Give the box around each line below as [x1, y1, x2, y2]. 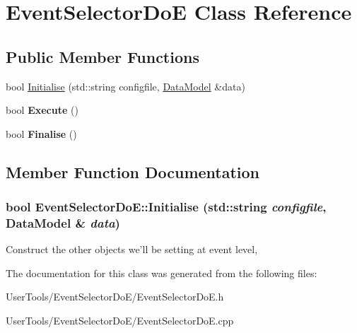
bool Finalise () [6, 126, 77, 141]
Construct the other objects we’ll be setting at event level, [6, 242, 258, 257]
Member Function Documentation [6, 160, 260, 182]
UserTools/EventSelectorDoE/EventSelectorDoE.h [6, 289, 224, 304]
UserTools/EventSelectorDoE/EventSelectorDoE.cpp [6, 313, 234, 328]
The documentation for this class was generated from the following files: [6, 265, 317, 280]
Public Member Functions [6, 45, 199, 67]
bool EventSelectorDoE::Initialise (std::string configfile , [6, 198, 327, 216]
